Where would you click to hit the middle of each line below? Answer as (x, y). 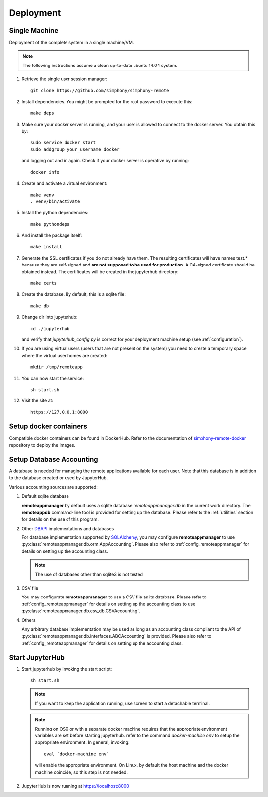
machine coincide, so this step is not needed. (81, 772)
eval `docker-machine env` (76, 754)
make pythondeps (50, 224)
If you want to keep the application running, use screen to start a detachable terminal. (123, 703)
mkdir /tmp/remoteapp (57, 367)
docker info (45, 172)
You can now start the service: (53, 378)
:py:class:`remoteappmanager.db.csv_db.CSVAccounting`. (81, 611)
